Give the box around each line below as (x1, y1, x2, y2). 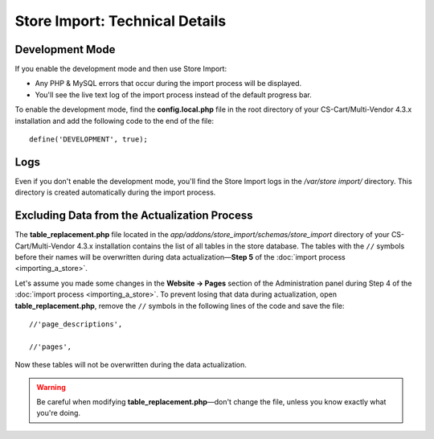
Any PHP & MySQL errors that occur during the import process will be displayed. (35, 79, 302, 88)
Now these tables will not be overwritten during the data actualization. (14, 360, 247, 370)
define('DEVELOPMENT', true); (29, 135, 149, 144)
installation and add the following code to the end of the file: (14, 116, 215, 125)
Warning (36, 382, 66, 392)
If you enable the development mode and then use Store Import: (14, 64, 227, 74)
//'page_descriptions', (29, 319, 123, 329)
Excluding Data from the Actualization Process (14, 209, 253, 223)
